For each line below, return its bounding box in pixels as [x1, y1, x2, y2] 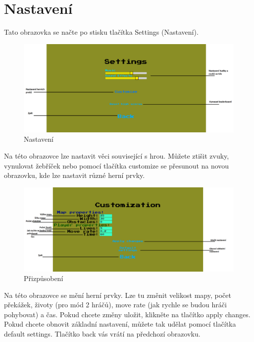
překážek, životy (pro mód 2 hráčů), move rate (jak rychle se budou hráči [4, 299, 227, 310]
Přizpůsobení [24, 273, 63, 284]
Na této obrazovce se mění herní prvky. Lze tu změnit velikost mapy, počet [4, 289, 231, 300]
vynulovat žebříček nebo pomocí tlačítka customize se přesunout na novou [4, 160, 229, 171]
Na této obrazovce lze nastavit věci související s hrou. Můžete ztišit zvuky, [4, 150, 229, 161]
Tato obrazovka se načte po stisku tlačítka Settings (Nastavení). [4, 27, 199, 37]
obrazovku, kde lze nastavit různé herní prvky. [4, 170, 145, 180]
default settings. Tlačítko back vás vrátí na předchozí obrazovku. [4, 329, 201, 339]
